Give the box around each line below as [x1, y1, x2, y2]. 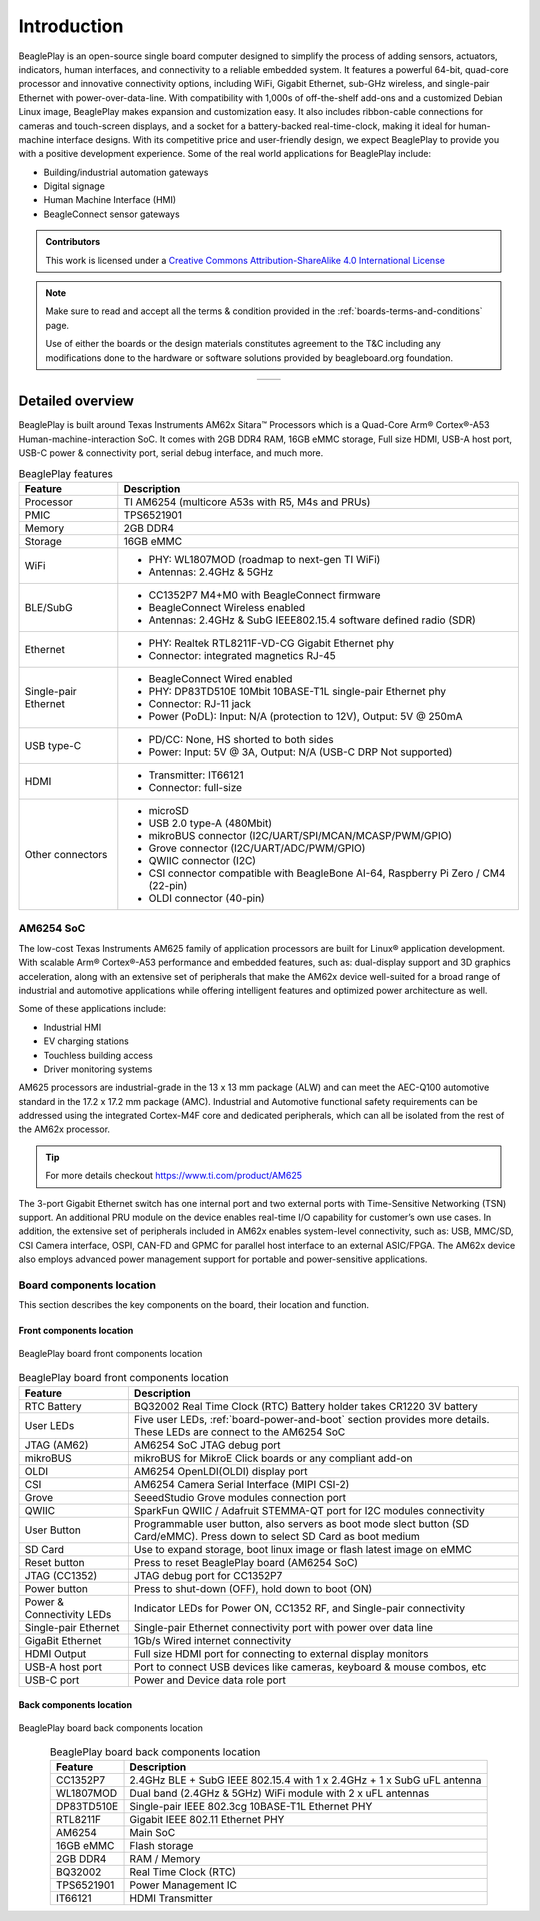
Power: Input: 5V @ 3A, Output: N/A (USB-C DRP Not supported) [148, 745, 453, 759]
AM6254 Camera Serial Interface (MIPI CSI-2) [133, 1477, 350, 1491]
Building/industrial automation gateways [43, 166, 209, 178]
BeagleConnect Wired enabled [148, 672, 293, 686]
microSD [148, 804, 190, 818]
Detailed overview [18, 393, 135, 410]
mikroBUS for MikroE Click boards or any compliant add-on [133, 1451, 414, 1465]
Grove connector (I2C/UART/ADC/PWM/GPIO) [148, 841, 366, 855]
